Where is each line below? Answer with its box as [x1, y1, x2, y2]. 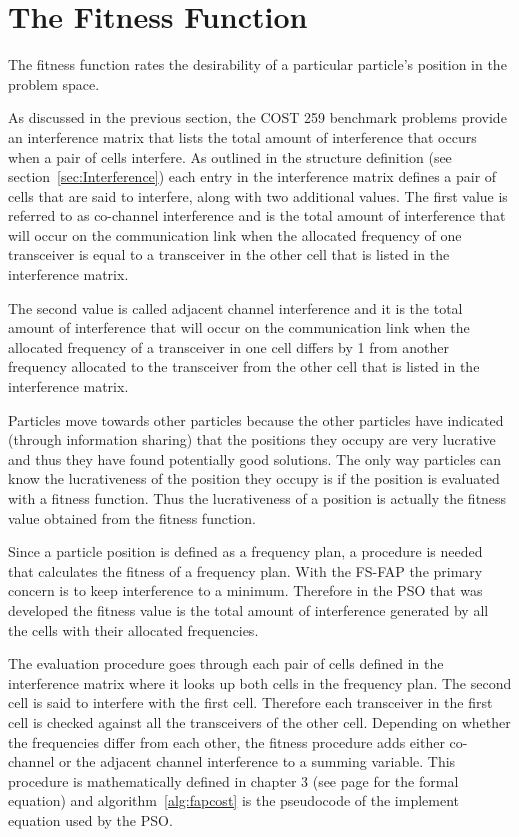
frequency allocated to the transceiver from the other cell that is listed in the [8, 356, 480, 377]
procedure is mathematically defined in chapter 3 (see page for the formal [8, 770, 459, 791]
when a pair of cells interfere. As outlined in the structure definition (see [8, 146, 452, 167]
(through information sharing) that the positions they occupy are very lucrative [8, 429, 496, 450]
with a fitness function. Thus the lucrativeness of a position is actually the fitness [8, 488, 507, 508]
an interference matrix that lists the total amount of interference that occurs [8, 126, 477, 147]
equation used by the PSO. [8, 809, 173, 830]
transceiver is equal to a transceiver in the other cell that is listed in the [8, 244, 450, 265]
